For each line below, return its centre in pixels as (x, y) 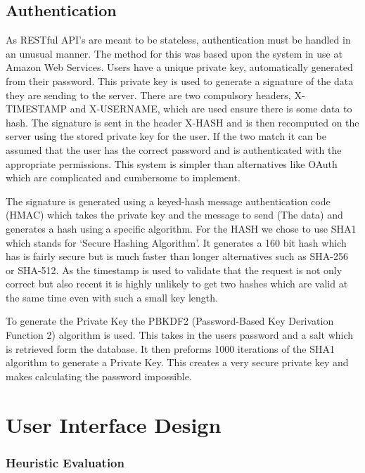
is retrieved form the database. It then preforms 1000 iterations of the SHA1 (170, 348)
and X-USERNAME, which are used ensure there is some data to (211, 109)
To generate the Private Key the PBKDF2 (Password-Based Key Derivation (170, 321)
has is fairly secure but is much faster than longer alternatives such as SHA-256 (177, 256)
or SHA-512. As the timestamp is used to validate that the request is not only (174, 270)
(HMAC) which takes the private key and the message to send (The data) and (174, 215)
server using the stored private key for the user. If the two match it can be (166, 136)
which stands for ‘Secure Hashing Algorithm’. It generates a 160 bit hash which (176, 242)
